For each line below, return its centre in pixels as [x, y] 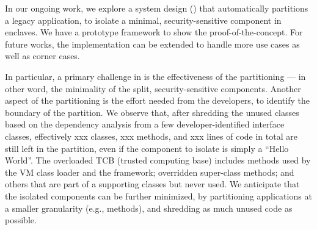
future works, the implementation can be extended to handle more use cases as [152, 44]
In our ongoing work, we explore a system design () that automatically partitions [157, 8]
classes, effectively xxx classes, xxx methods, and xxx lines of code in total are [151, 136]
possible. [21, 220]
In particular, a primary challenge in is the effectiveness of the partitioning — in [155, 76]
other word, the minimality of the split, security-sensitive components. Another [153, 88]
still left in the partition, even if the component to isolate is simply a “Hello [147, 148]
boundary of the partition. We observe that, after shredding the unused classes [152, 112]
